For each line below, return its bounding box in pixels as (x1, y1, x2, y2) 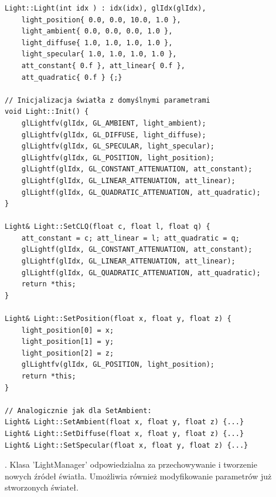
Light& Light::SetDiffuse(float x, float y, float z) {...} (5, 429, 244, 438)
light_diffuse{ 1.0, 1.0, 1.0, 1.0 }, (21, 38, 173, 47)
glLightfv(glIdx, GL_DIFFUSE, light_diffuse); (21, 130, 206, 139)
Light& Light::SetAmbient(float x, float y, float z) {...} (5, 418, 244, 427)
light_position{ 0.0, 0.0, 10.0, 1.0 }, (21, 15, 181, 24)
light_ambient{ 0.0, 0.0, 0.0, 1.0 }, (21, 27, 173, 36)
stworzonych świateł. (5, 481, 79, 493)
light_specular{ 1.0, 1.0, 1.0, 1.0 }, (21, 50, 177, 59)
